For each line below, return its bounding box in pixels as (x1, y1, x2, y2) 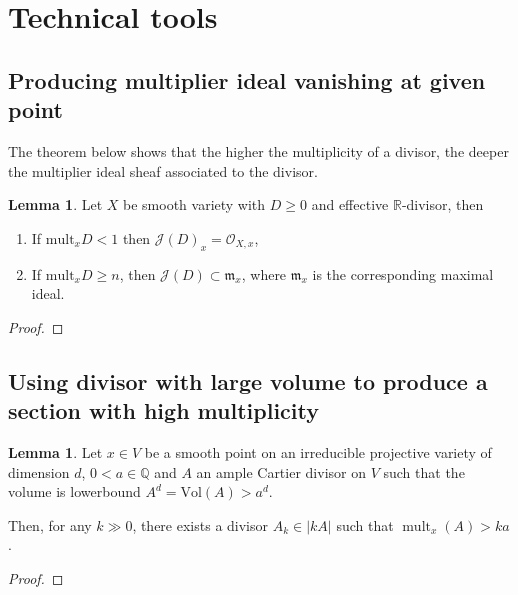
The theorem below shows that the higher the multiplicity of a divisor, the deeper (8, 140, 509, 161)
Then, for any (8, 514, 92, 535)
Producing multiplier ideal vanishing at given (8, 64, 486, 95)
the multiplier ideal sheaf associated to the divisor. (8, 160, 318, 181)
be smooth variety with (123, 194, 266, 215)
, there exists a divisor (132, 514, 269, 535)
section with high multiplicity (8, 395, 319, 426)
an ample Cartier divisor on (196, 461, 366, 482)
